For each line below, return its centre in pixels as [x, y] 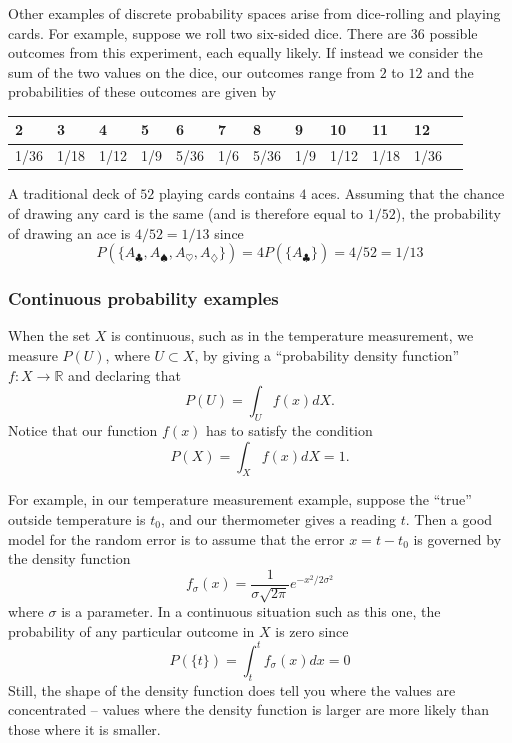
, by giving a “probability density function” [327, 355]
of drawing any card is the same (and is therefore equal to [186, 213]
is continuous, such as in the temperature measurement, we [292, 335]
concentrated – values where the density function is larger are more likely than [249, 709]
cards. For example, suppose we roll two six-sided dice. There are [207, 32]
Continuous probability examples [143, 298]
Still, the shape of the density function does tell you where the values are [232, 689]
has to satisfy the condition [289, 429]
